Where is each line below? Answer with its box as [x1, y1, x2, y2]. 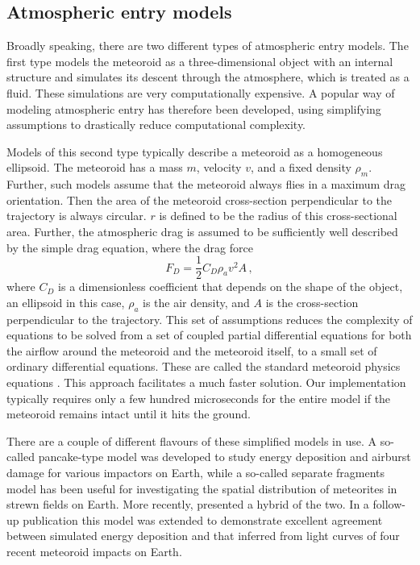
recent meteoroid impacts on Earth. [6, 542, 182, 559]
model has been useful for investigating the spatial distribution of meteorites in [6, 480, 397, 496]
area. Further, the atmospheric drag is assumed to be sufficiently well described [6, 222, 398, 239]
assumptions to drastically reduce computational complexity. [6, 116, 306, 133]
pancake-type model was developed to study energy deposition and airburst [38, 448, 411, 465]
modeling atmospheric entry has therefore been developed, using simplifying [6, 100, 381, 117]
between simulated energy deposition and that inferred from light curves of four [6, 527, 400, 544]
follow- [372, 496, 405, 513]
